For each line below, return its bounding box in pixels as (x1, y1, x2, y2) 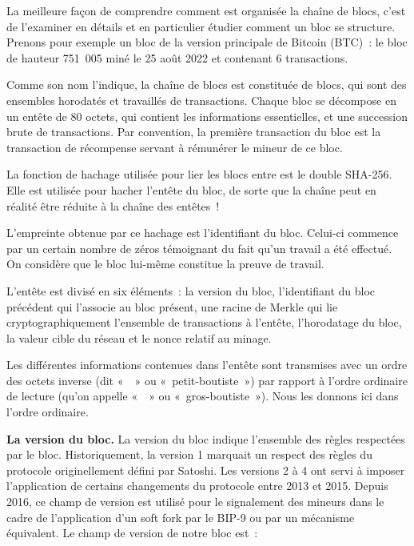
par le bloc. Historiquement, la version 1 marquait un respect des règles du (6, 446, 372, 463)
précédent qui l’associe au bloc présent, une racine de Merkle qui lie (6, 298, 338, 315)
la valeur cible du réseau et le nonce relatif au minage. (6, 329, 272, 346)
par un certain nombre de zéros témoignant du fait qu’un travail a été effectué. (6, 239, 392, 256)
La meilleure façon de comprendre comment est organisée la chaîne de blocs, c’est (6, 2, 406, 18)
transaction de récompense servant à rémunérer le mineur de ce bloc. (6, 139, 343, 155)
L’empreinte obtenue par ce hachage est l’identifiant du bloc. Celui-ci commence (6, 224, 399, 241)
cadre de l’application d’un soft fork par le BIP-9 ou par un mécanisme (6, 508, 355, 525)
